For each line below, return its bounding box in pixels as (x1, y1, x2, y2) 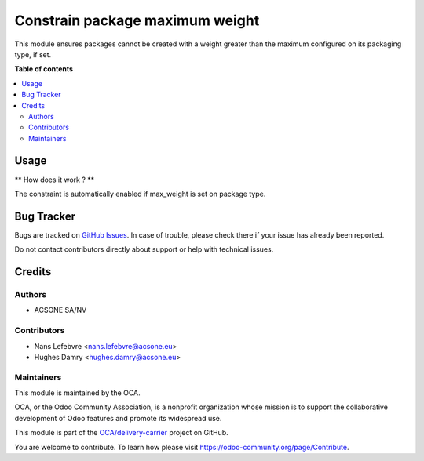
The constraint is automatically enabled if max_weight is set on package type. (14, 189, 266, 198)
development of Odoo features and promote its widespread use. (14, 413, 222, 423)
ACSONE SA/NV (34, 306, 87, 315)
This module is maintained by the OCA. (14, 388, 141, 397)
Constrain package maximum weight (14, 12, 260, 29)
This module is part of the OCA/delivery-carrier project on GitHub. (14, 428, 229, 437)
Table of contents (14, 64, 74, 74)
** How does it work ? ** (14, 175, 95, 184)
